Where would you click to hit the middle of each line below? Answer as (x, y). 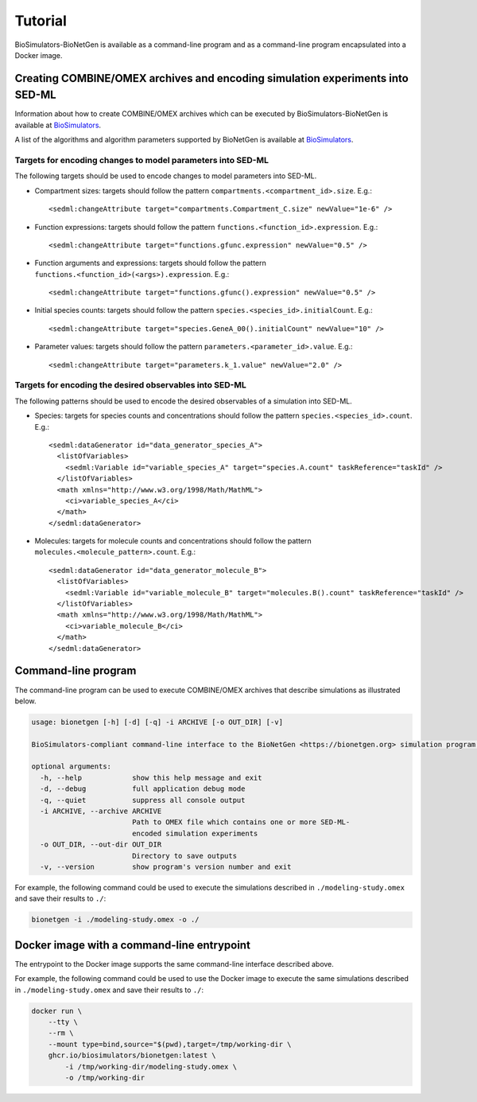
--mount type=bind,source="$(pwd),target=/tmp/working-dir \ (170, 1044)
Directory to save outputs (184, 856)
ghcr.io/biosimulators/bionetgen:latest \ (132, 1055)
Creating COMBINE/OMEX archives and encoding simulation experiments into (211, 78)
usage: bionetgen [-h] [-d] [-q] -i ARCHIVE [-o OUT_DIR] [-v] (157, 722)
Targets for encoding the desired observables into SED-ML (130, 385)
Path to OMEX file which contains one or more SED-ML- (241, 822)
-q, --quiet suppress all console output (143, 800)
